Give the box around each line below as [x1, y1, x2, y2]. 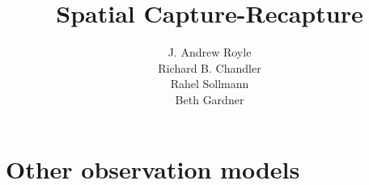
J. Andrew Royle [168, 44, 252, 61]
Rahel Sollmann [170, 75, 249, 92]
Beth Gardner [175, 90, 244, 107]
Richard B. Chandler [158, 59, 261, 76]
